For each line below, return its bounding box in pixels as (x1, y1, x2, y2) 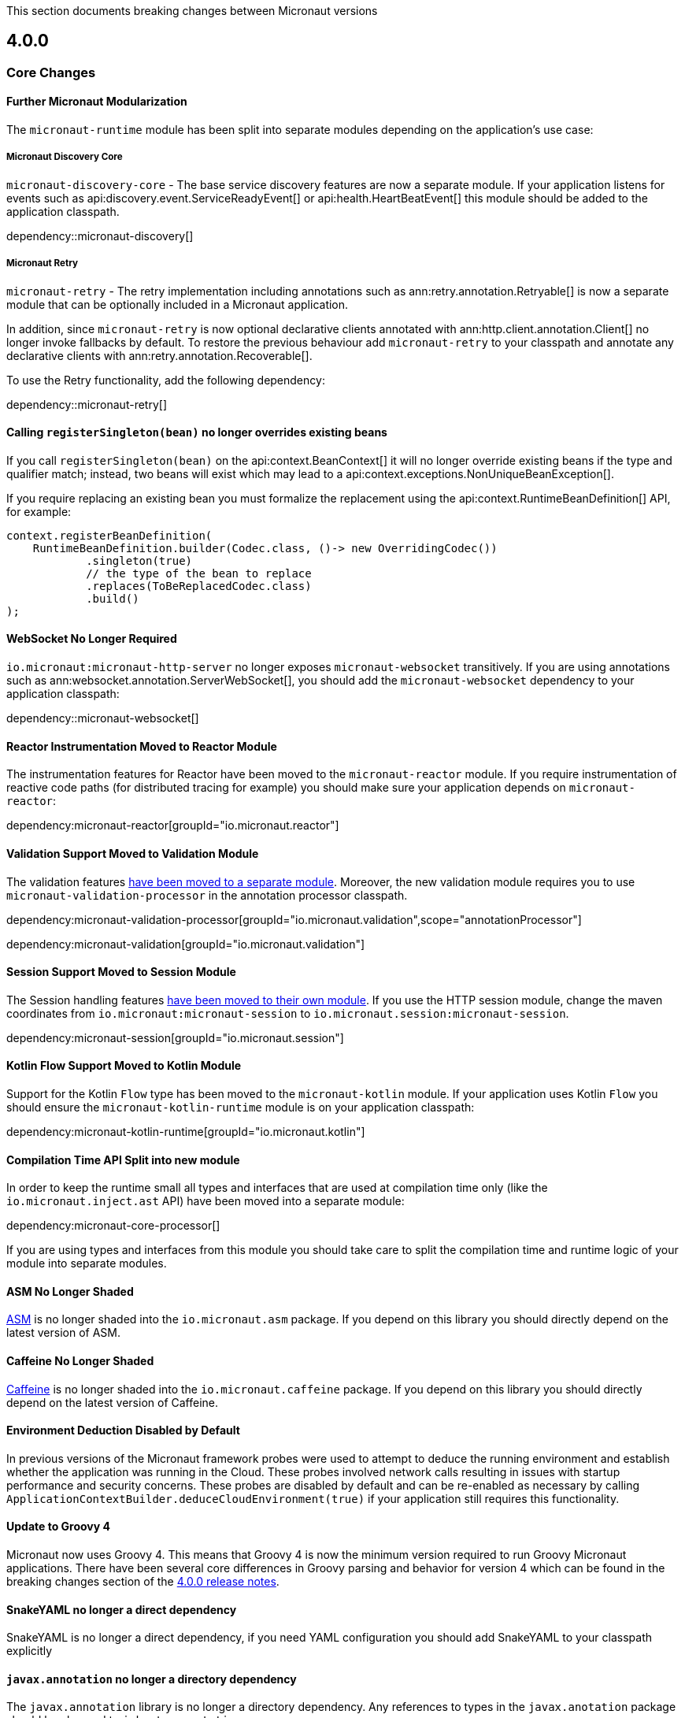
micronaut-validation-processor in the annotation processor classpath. (6, 888, 408, 902)
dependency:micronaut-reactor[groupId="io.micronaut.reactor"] (6, 818, 339, 833)
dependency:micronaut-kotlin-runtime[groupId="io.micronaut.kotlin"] (6, 1124, 365, 1138)
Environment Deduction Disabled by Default (6, 1423, 240, 1438)
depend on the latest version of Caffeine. (6, 1395, 219, 1409)
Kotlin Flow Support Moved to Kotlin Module (6, 1059, 242, 1073)
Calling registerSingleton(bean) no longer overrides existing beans (6, 425, 387, 440)
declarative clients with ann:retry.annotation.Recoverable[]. (6, 348, 313, 362)
